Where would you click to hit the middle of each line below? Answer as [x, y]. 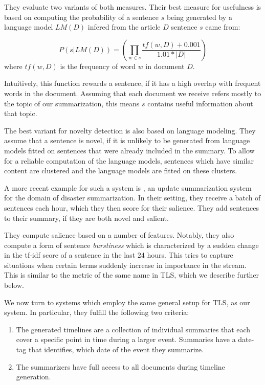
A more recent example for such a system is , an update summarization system [128, 187]
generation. [34, 377]
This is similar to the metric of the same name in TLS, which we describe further [132, 275]
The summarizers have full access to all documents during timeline [120, 366]
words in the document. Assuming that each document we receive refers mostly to [133, 93]
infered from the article [124, 27]
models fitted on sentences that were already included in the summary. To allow [129, 150]
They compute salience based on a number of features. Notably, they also [119, 235]
